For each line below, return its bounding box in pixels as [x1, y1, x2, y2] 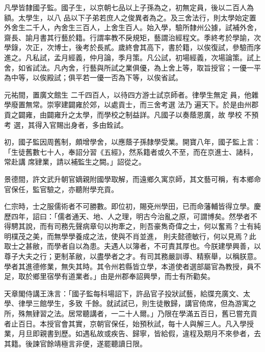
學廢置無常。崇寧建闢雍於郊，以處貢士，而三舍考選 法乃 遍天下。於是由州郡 [4, 99, 259, 110]
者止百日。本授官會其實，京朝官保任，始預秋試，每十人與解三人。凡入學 [4, 318, 247, 328]
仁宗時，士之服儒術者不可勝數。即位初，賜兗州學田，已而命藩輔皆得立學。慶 [4, 201, 261, 212]
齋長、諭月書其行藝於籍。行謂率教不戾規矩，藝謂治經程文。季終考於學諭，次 [4, 32, 261, 42]
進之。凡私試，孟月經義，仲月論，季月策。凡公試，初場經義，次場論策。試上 [4, 52, 261, 62]
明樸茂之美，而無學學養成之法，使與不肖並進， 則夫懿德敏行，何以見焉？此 [4, 230, 256, 241]
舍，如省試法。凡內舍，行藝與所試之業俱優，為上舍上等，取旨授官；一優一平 [4, 62, 261, 73]
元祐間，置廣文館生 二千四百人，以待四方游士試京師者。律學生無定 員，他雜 [4, 89, 259, 100]
